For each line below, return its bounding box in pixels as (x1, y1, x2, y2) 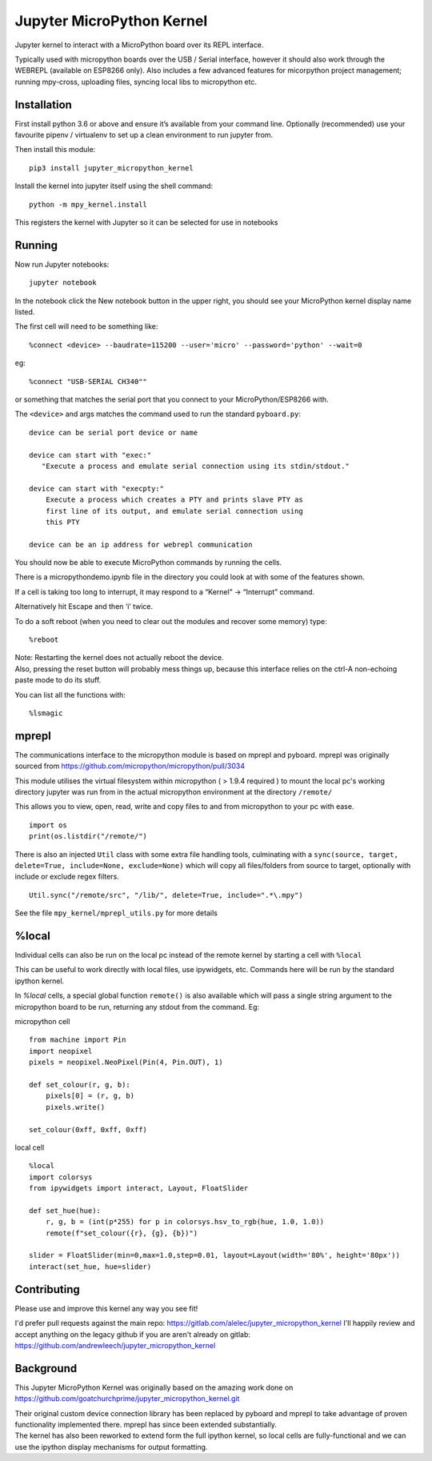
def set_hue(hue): (29, 1206, 102, 1215)
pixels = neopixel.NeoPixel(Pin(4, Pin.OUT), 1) (29, 1058, 223, 1067)
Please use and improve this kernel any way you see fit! (14, 1303, 198, 1313)
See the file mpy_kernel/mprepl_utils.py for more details (14, 908, 218, 918)
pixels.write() (45, 1103, 106, 1111)
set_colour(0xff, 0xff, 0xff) (29, 1125, 148, 1134)
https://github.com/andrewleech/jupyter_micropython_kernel (14, 1340, 216, 1350)
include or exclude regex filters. (14, 872, 119, 882)
